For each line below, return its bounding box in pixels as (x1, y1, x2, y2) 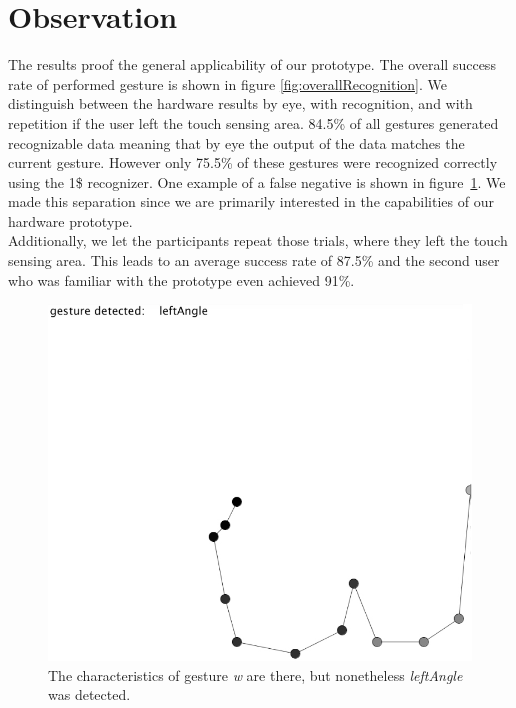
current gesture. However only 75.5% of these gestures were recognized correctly (8, 152, 498, 173)
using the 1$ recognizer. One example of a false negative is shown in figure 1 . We (8, 171, 506, 192)
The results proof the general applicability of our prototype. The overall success (8, 54, 496, 75)
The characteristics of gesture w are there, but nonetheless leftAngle (48, 664, 463, 685)
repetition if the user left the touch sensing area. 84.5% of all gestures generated (8, 112, 499, 133)
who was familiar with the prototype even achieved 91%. (8, 269, 355, 290)
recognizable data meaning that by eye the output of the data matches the (8, 132, 465, 153)
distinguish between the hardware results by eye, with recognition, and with (8, 93, 473, 114)
